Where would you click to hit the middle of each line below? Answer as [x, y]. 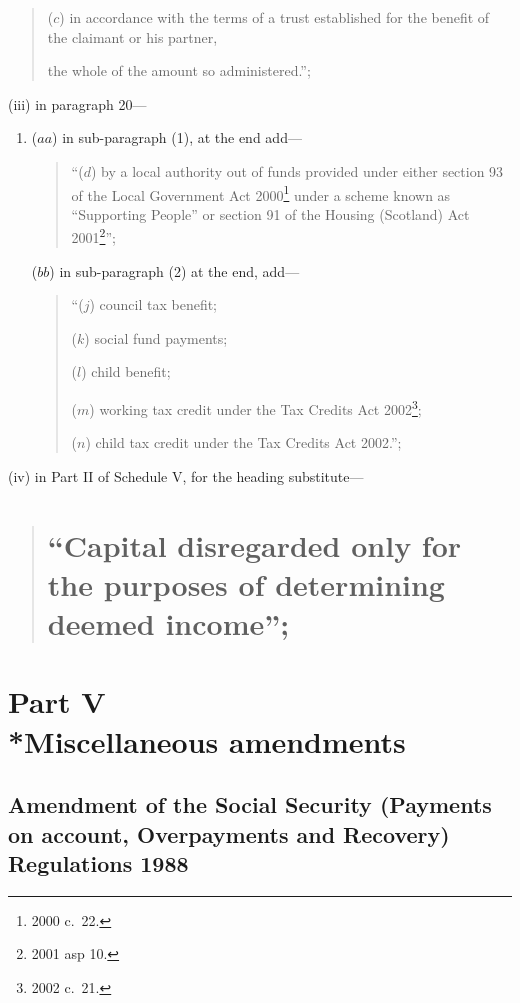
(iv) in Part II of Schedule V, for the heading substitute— [186, 475]
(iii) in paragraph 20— [77, 103]
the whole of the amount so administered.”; [179, 70]
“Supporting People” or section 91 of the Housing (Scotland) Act [270, 213]
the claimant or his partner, [132, 36]
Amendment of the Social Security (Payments [250, 804]
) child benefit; [126, 371]
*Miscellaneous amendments [207, 740]
